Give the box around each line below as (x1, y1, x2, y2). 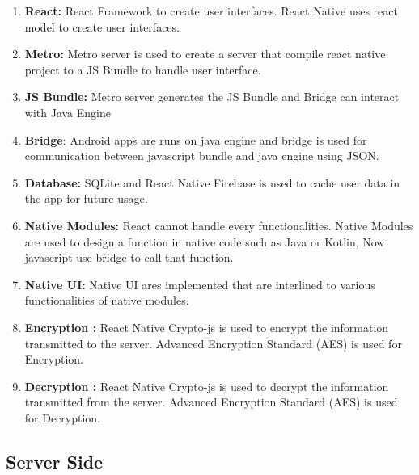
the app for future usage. (24, 190, 148, 207)
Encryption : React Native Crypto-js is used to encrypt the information (24, 318, 389, 335)
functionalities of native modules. (24, 292, 189, 309)
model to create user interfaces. (24, 18, 180, 35)
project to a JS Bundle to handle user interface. (24, 61, 261, 78)
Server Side (6, 448, 104, 473)
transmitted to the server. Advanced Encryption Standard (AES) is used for (24, 334, 402, 351)
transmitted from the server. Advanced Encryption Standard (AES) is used (24, 393, 398, 410)
